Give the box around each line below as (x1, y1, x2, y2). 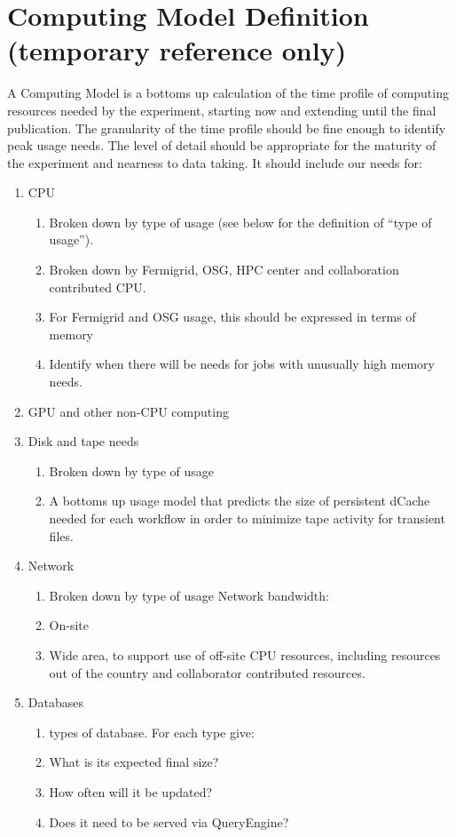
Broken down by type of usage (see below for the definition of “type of (49, 212, 432, 231)
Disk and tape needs (28, 432, 139, 450)
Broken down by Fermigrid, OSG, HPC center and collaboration (49, 260, 399, 279)
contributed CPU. (49, 277, 146, 296)
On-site (49, 616, 90, 634)
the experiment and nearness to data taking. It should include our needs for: (7, 153, 422, 171)
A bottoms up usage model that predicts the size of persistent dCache (49, 491, 430, 510)
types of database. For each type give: (49, 722, 255, 741)
